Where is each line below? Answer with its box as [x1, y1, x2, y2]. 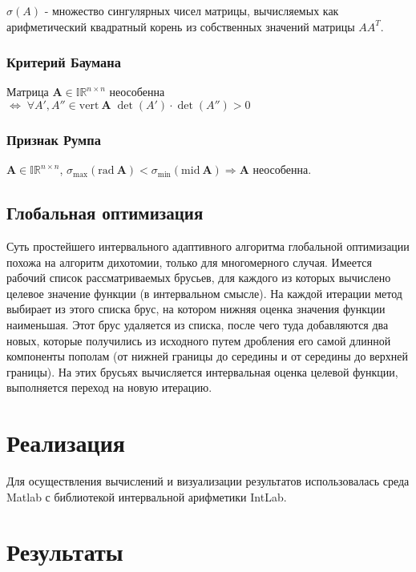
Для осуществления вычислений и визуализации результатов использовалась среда [6, 473, 410, 489]
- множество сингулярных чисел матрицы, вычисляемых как [44, 2, 339, 18]
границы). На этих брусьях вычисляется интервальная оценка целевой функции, [6, 363, 398, 380]
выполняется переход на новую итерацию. [6, 379, 212, 396]
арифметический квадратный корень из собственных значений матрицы [6, 18, 355, 34]
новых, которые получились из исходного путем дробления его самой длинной [6, 332, 391, 348]
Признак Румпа [6, 129, 101, 149]
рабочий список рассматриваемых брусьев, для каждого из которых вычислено [6, 269, 391, 286]
